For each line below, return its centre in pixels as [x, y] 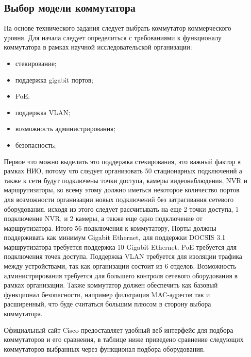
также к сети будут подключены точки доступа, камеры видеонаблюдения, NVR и [126, 180]
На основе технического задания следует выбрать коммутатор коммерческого [118, 28]
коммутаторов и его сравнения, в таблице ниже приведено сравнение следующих [124, 339]
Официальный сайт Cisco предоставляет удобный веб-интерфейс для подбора [118, 330]
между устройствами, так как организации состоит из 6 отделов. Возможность [120, 266]
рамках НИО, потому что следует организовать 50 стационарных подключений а [123, 171]
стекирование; [36, 63]
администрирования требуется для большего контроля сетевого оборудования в [121, 275]
